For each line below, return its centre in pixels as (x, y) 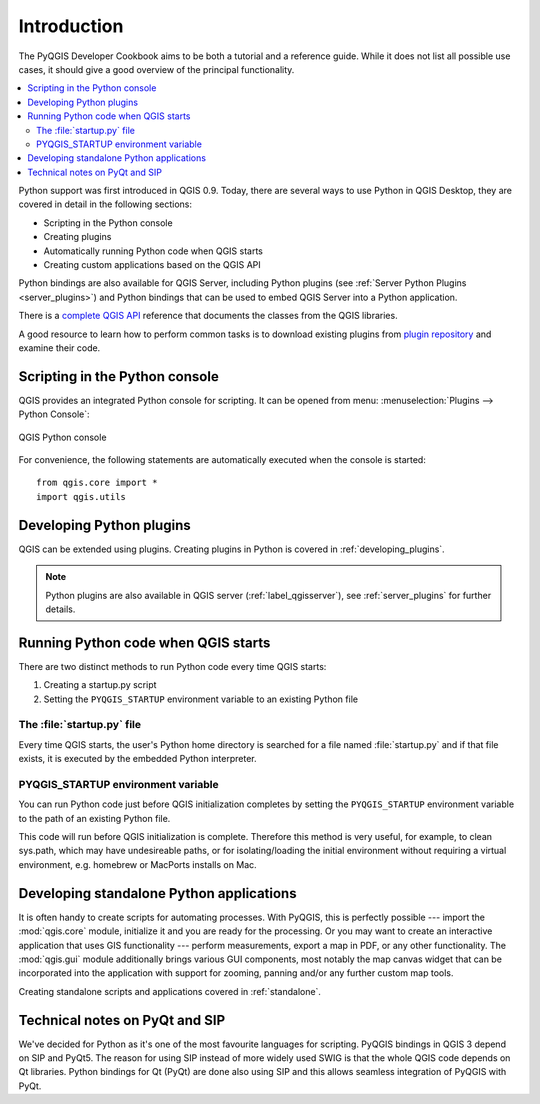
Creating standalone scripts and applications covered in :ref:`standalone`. (170, 991)
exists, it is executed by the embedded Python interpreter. (137, 759)
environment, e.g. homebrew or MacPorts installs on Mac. (137, 864)
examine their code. (59, 347)
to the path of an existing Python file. (94, 818)
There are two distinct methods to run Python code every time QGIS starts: (172, 666)
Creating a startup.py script (100, 685)
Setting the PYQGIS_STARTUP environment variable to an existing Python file (201, 699)
